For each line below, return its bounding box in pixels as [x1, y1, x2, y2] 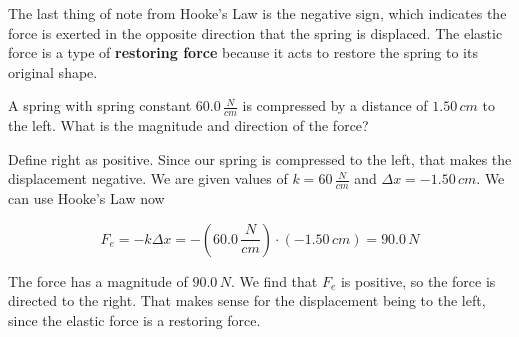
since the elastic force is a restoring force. [8, 310, 261, 330]
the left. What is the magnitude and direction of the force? [8, 115, 369, 136]
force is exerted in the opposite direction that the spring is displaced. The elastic [8, 22, 503, 43]
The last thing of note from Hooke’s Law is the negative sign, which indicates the [8, 3, 507, 23]
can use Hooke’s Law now [8, 188, 165, 209]
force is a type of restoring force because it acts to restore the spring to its [8, 42, 478, 63]
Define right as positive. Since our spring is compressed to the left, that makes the [8, 148, 512, 169]
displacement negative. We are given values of [8, 168, 288, 189]
